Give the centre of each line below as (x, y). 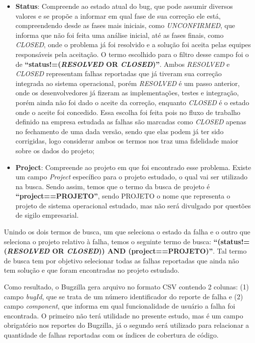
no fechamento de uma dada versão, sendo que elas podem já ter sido (119, 131)
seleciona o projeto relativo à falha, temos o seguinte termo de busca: (108, 241)
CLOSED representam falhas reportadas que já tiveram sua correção (118, 73)
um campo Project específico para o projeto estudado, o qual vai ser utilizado (131, 177)
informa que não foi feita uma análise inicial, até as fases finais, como (119, 35)
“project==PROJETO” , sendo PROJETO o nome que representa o (123, 196)
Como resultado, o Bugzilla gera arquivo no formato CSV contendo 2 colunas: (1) (127, 287)
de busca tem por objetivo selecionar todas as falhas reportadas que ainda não (122, 260)
